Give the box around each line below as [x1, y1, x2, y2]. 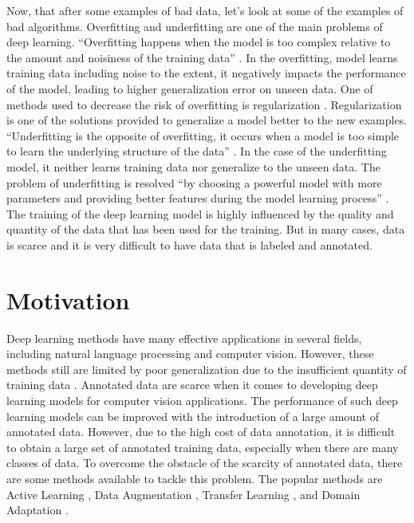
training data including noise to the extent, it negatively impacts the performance [6, 65, 406, 81]
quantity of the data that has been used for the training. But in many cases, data [6, 221, 405, 238]
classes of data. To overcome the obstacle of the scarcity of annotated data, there [6, 454, 403, 471]
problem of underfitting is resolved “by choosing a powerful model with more [6, 174, 382, 191]
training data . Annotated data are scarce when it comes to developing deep [6, 376, 378, 393]
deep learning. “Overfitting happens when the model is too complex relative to [6, 33, 391, 50]
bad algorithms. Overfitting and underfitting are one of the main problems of [6, 18, 383, 34]
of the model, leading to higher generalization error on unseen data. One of [6, 80, 373, 96]
